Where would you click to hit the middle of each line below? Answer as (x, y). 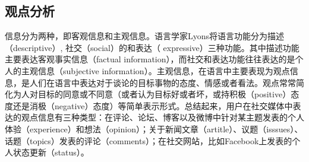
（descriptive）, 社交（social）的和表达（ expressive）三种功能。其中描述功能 (152, 47)
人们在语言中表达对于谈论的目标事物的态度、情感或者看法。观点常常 (163, 82)
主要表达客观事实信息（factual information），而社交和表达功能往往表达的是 (150, 59)
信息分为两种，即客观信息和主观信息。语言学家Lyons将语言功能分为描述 (145, 36)
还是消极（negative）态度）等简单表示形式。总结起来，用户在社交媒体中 (153, 105)
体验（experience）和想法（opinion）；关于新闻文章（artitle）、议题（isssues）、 (154, 128)
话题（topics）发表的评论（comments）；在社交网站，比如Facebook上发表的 (149, 140)
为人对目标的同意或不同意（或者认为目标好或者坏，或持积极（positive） (152, 94)
